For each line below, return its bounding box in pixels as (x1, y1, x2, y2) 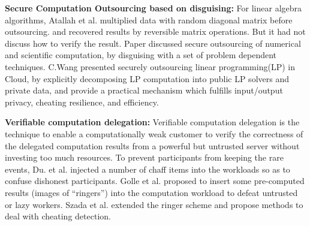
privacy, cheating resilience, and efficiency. (5, 95, 159, 108)
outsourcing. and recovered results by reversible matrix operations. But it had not (5, 25, 306, 38)
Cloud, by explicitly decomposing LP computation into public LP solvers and (5, 72, 289, 85)
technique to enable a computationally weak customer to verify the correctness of (5, 127, 303, 140)
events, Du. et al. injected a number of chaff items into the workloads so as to (5, 162, 290, 175)
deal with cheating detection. (5, 210, 111, 222)
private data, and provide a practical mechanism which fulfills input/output (5, 84, 283, 97)
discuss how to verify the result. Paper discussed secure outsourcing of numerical (5, 37, 301, 49)
